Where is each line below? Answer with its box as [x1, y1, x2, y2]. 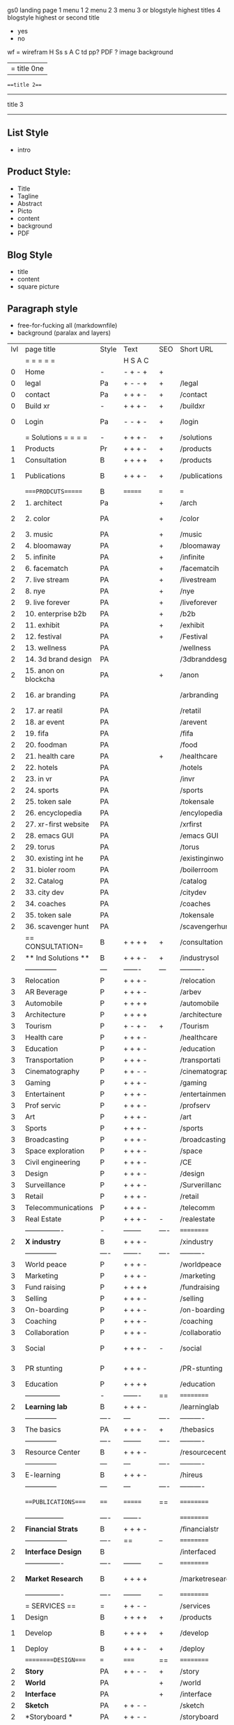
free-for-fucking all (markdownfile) [17, 321, 118, 330]
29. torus [24, 842, 55, 852]
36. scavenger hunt [24, 922, 89, 931]
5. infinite [24, 552, 56, 562]
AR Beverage [24, 987, 68, 997]
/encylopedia [180, 808, 223, 818]
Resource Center [24, 1448, 81, 1457]
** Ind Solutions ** [24, 953, 90, 963]
